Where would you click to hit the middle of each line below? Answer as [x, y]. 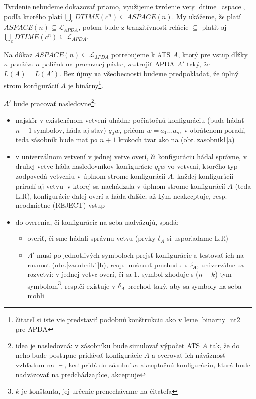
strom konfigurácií [31, 85]
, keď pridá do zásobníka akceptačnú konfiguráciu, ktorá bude [157, 365]
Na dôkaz [18, 54]
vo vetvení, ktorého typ [203, 166]
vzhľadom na [35, 365]
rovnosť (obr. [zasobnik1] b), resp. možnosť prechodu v [108, 264]
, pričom [132, 129]
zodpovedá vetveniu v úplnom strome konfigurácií [91, 176]
